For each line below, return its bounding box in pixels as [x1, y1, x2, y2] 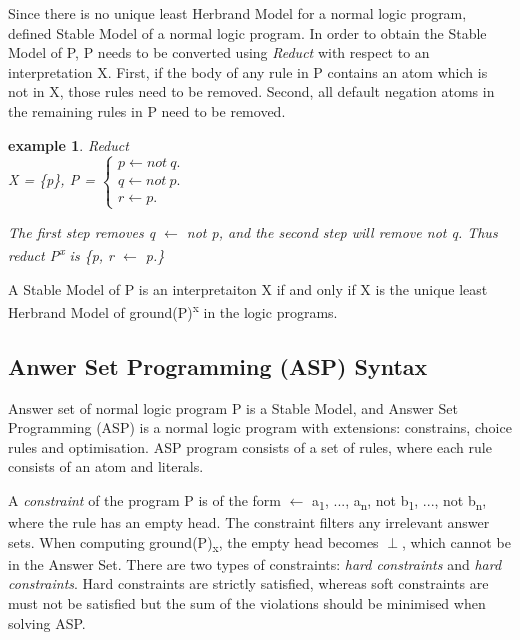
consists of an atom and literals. [8, 456, 204, 477]
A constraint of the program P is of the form [8, 490, 282, 511]
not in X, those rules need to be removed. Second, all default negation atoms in [8, 81, 495, 102]
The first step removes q [8, 221, 156, 242]
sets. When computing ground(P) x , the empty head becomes [8, 531, 379, 555]
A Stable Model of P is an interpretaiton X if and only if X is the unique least [8, 278, 488, 299]
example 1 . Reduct [8, 134, 129, 155]
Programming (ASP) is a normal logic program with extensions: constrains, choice [8, 417, 512, 438]
